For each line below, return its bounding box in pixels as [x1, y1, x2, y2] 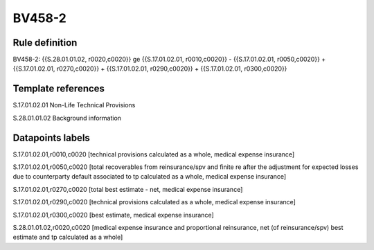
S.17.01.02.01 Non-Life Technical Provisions [12, 101, 136, 109]
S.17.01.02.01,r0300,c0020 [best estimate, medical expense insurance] [12, 211, 214, 219]
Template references [12, 83, 105, 95]
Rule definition [12, 37, 78, 48]
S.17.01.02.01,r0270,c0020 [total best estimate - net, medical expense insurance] [12, 185, 243, 193]
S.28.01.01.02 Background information [12, 114, 121, 122]
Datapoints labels [12, 132, 90, 143]
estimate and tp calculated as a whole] [12, 233, 123, 242]
